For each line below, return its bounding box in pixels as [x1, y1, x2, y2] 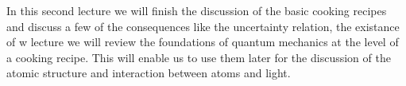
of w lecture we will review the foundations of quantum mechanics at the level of [6, 33, 399, 50]
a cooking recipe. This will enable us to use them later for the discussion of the [6, 49, 391, 65]
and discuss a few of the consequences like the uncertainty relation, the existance [6, 18, 400, 34]
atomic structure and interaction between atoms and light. [6, 64, 291, 81]
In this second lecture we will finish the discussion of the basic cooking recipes [6, 2, 387, 18]
